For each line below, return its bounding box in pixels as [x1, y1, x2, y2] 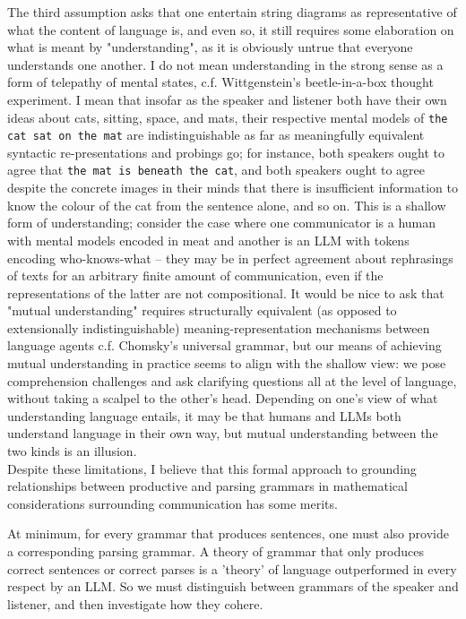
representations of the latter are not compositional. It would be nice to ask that [7, 283, 444, 302]
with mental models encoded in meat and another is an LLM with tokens [7, 230, 410, 249]
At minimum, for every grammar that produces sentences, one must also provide [7, 524, 449, 543]
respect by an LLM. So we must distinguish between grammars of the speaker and [7, 577, 459, 596]
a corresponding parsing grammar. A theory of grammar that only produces [7, 542, 424, 560]
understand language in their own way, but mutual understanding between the [7, 424, 438, 443]
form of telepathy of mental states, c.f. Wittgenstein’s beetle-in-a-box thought [7, 73, 434, 91]
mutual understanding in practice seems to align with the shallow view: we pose [7, 354, 446, 373]
